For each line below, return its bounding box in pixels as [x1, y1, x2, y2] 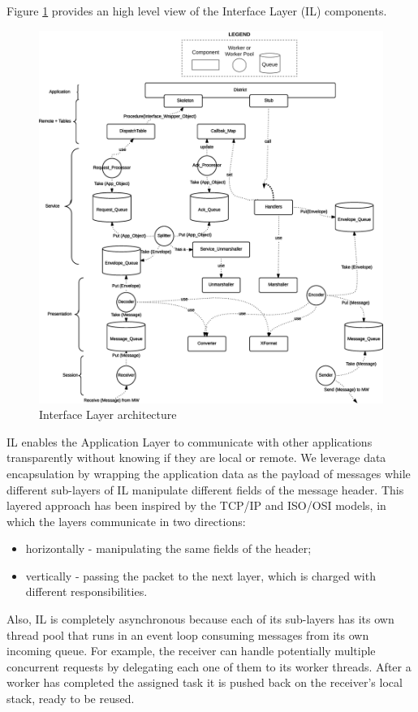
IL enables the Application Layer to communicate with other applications [6, 433, 373, 450]
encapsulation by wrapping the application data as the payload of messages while [6, 464, 411, 481]
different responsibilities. [25, 583, 148, 600]
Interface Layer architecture [39, 406, 177, 423]
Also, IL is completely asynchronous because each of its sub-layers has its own [6, 611, 394, 628]
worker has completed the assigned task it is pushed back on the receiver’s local [6, 674, 403, 691]
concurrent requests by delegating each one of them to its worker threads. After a [6, 658, 412, 675]
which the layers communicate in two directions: [6, 512, 246, 529]
